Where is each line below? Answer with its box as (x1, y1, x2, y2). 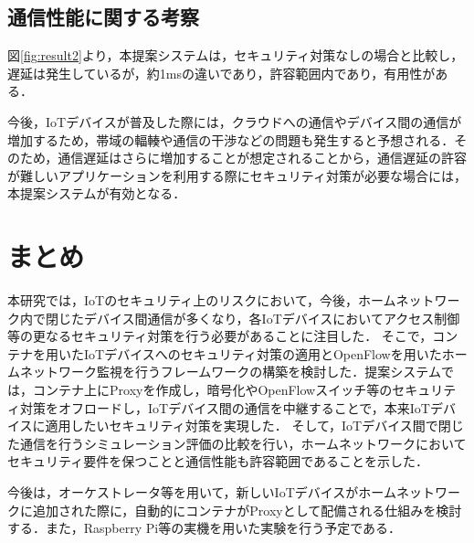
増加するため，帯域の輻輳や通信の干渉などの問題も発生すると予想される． (7, 130, 455, 149)
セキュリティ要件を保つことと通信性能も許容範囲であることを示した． (7, 452, 429, 471)
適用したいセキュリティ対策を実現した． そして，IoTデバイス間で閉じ (45, 416, 464, 435)
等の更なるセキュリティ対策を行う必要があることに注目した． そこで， (7, 326, 433, 346)
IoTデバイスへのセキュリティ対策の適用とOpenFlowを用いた (83, 344, 442, 363)
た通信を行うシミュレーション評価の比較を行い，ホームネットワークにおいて (7, 433, 467, 452)
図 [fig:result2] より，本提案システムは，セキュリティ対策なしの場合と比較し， (7, 46, 464, 65)
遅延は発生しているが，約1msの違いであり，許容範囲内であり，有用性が (7, 63, 436, 82)
